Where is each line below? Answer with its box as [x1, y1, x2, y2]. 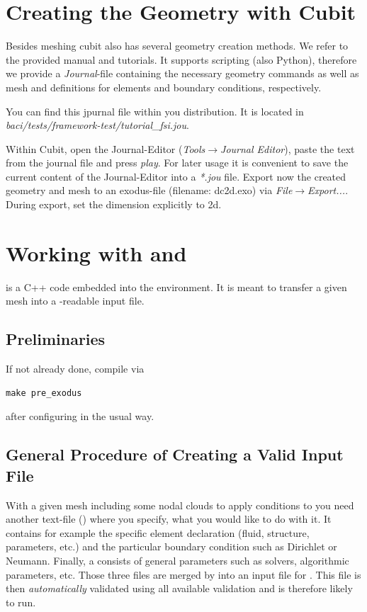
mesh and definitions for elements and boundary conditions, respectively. [6, 79, 322, 94]
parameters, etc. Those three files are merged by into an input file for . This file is [6, 567, 361, 582]
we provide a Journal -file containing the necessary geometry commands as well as [6, 66, 359, 81]
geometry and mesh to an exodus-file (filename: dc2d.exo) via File [6, 183, 293, 198]
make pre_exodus [6, 387, 82, 398]
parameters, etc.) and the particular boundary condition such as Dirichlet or [6, 539, 337, 554]
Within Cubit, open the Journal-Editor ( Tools [6, 141, 205, 156]
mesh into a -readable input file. [6, 293, 145, 308]
